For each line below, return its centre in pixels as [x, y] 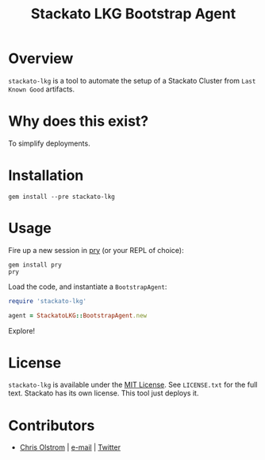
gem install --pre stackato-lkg [61, 197]
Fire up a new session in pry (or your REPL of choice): [96, 250]
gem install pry [35, 265]
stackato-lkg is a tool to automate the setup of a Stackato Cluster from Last [132, 80]
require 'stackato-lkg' [48, 301]
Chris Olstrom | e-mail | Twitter [70, 447]
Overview [41, 58]
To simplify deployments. [49, 143]
